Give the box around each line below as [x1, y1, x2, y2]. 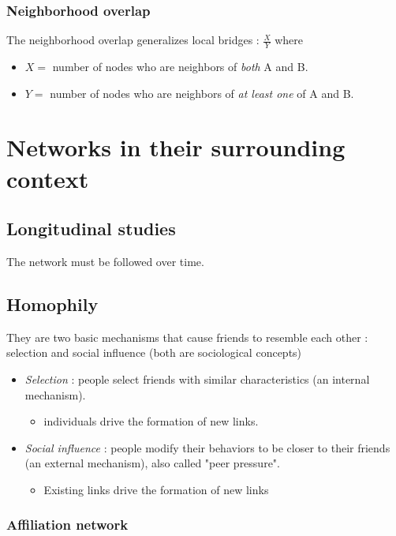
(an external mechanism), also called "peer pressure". [24, 455, 280, 471]
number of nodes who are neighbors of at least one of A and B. [50, 84, 354, 101]
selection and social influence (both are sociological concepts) [6, 344, 302, 361]
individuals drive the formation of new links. [43, 413, 259, 429]
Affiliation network [6, 515, 129, 534]
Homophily [6, 291, 99, 316]
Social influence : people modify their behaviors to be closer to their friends [24, 439, 390, 455]
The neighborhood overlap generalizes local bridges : [6, 32, 260, 48]
